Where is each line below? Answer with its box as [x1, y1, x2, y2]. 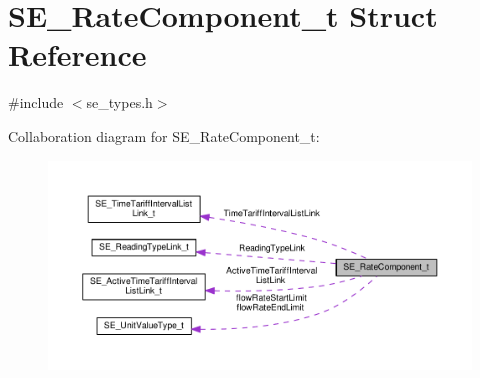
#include [8, 92, 64, 113]
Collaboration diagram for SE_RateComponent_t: [8, 125, 320, 146]
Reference [8, 34, 147, 75]
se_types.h [86, 92, 153, 113]
